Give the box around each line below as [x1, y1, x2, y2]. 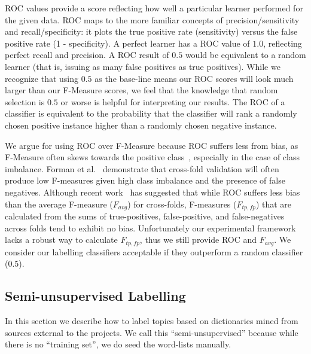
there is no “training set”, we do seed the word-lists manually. [5, 338, 231, 350]
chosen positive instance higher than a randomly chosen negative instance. [5, 118, 277, 131]
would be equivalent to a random [185, 48, 306, 61]
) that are [255, 197, 292, 210]
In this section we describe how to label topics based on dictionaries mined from [5, 314, 298, 326]
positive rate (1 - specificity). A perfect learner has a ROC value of [5, 36, 250, 49]
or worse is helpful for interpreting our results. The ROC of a [60, 95, 285, 108]
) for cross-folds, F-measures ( [127, 197, 237, 210]
